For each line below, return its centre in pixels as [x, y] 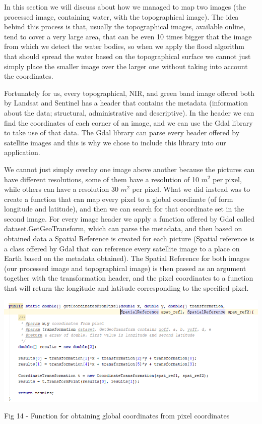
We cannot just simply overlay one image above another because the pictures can [129, 169]
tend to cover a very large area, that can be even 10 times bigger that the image [128, 36]
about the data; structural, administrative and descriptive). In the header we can [129, 112]
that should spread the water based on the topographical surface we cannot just [127, 56]
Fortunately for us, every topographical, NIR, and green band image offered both [129, 93]
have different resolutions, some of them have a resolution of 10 [102, 179]
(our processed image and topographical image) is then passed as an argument [125, 268]
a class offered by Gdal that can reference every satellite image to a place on [122, 248]
